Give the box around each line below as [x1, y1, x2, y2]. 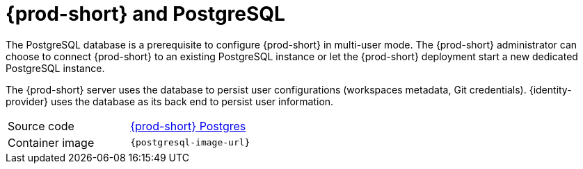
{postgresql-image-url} [130, 137, 250, 148]
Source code [8, 118, 74, 133]
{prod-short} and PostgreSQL [6, 2, 285, 26]
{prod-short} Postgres [130, 118, 246, 133]
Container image [8, 135, 95, 150]
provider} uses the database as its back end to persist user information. [6, 95, 334, 107]
